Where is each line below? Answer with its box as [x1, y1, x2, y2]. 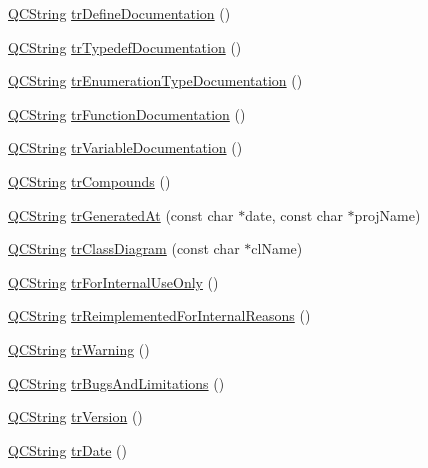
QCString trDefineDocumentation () [8, 3, 231, 23]
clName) [251, 238, 303, 259]
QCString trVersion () [8, 406, 143, 427]
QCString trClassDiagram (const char [8, 238, 240, 259]
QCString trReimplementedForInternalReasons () [8, 305, 311, 326]
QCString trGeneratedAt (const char [8, 204, 234, 225]
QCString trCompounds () [8, 170, 171, 191]
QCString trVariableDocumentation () [8, 137, 243, 158]
